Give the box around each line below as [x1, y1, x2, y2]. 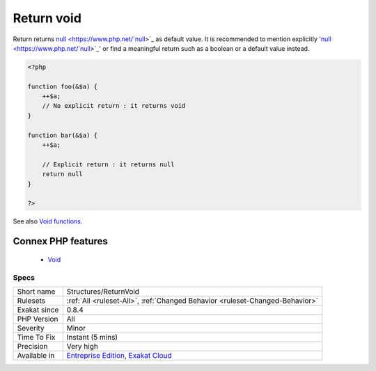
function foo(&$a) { [27, 82, 97, 90]
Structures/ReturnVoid [66, 286, 139, 296]
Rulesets [17, 296, 45, 306]
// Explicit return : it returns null [42, 160, 175, 168]
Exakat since [17, 305, 59, 315]
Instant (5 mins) [66, 332, 118, 342]
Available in [17, 350, 55, 360]
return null [42, 171, 84, 178]
